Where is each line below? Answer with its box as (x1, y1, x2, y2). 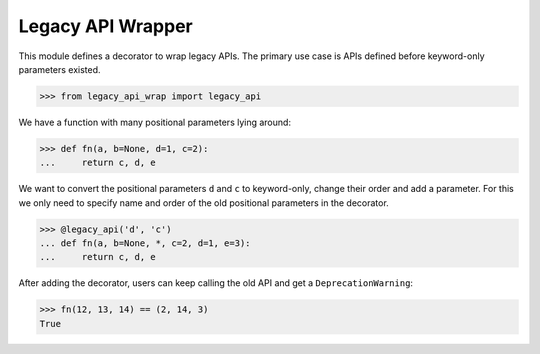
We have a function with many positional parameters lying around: (18, 116, 292, 128)
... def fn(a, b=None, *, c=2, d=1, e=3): (39, 238, 251, 249)
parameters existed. (18, 63, 101, 75)
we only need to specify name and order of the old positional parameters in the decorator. (18, 196, 389, 209)
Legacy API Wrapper (18, 15, 194, 37)
